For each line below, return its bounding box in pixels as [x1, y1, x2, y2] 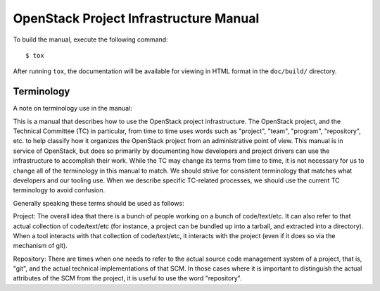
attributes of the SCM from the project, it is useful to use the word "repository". [13, 274, 242, 283]
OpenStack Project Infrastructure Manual [13, 11, 260, 26]
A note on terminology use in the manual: [13, 104, 133, 113]
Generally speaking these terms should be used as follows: [13, 199, 184, 207]
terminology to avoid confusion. [13, 186, 106, 194]
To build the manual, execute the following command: [13, 35, 168, 44]
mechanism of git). [13, 242, 68, 250]
